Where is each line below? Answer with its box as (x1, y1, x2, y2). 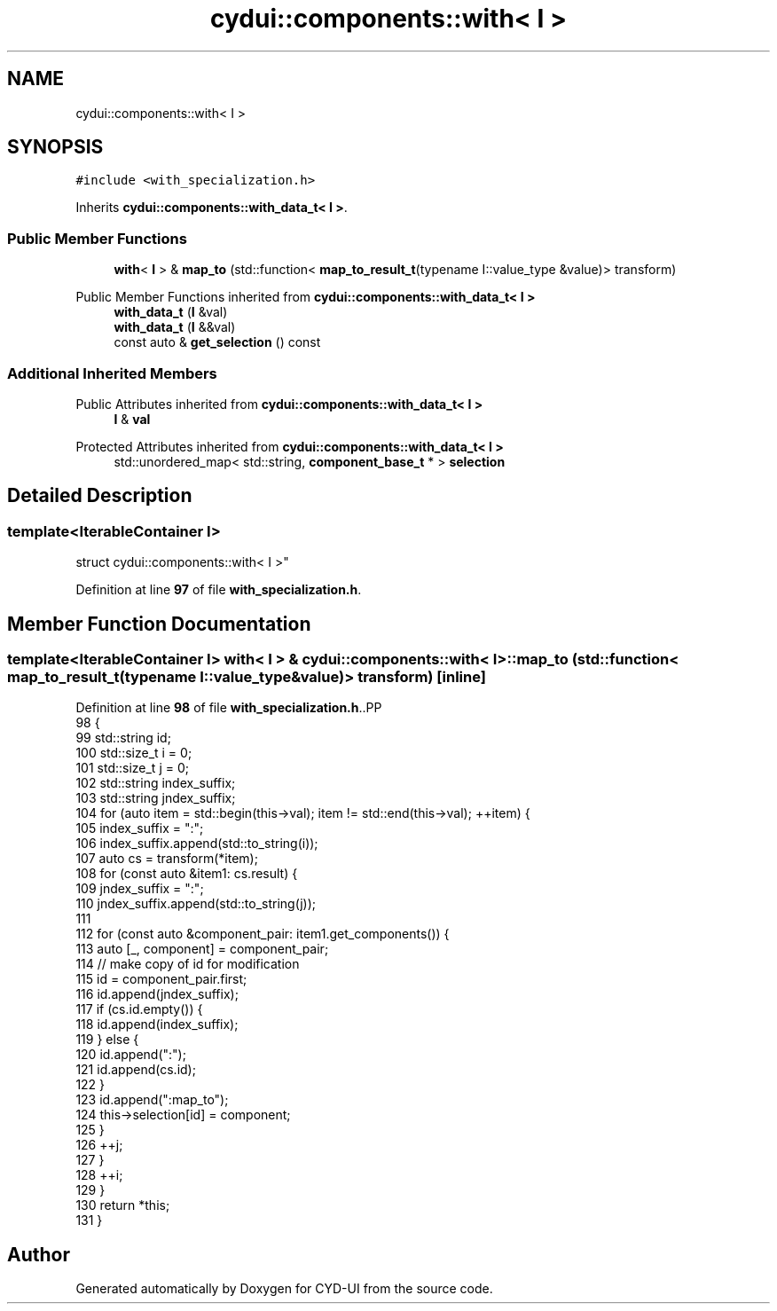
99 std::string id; (75, 730, 171, 746)
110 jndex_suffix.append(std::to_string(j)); (75, 896, 316, 912)
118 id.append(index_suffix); (75, 1017, 239, 1032)
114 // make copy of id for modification (75, 956, 300, 972)
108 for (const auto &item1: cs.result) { (75, 866, 298, 882)
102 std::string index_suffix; (75, 775, 236, 791)
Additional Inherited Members (7, 364, 217, 382)
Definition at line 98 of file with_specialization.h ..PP (75, 700, 382, 716)
